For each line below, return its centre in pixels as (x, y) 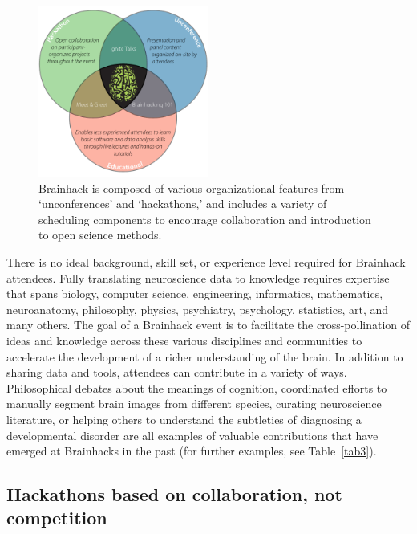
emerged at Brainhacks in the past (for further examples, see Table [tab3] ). (192, 451)
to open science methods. (100, 235)
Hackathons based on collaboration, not (174, 494)
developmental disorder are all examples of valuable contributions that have (192, 435)
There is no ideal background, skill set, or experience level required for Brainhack (206, 261)
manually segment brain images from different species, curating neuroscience (194, 404)
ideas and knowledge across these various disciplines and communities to (184, 340)
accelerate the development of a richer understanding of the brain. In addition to (205, 356)
